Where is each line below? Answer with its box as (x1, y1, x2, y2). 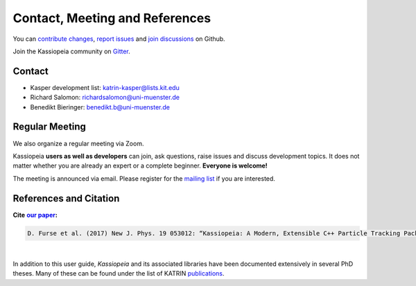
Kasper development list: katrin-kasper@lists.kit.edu (30, 83, 180, 91)
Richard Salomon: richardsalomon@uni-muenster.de (30, 93, 180, 102)
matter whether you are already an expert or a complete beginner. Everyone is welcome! (12, 161, 268, 170)
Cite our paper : (12, 211, 58, 219)
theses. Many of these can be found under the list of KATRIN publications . (12, 269, 225, 278)
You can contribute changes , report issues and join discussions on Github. (12, 35, 225, 43)
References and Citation (12, 193, 120, 204)
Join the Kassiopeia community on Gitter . (12, 47, 131, 55)
